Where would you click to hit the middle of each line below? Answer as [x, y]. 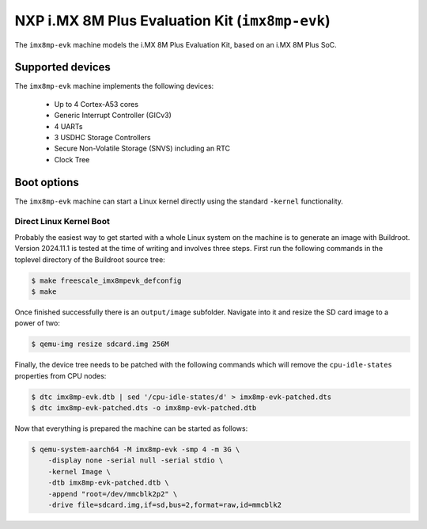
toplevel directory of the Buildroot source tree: [90, 259]
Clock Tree [72, 159]
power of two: [38, 323]
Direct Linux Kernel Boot [62, 222]
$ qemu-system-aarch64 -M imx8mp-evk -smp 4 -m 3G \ [136, 450]
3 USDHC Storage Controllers [102, 138]
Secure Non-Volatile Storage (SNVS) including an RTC [142, 148]
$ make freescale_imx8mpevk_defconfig [106, 280]
